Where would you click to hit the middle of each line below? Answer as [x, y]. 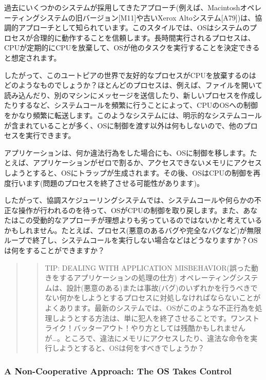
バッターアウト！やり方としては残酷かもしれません [159, 328]
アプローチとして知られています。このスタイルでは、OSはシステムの [134, 27]
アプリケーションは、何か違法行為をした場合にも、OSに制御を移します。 [127, 152]
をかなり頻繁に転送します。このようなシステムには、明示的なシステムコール [133, 115]
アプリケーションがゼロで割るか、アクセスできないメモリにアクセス [147, 163]
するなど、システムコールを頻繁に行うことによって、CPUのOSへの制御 [138, 105]
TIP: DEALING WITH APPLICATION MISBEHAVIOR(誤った [148, 267]
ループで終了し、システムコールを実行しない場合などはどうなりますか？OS [131, 240]
